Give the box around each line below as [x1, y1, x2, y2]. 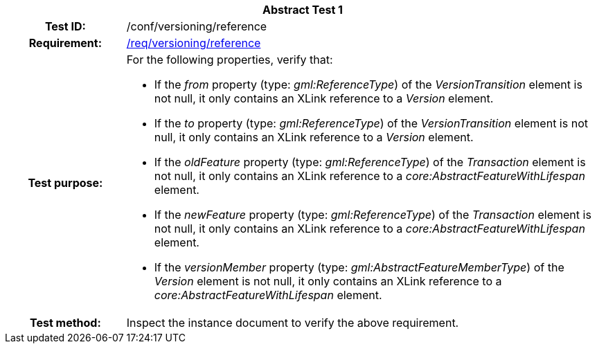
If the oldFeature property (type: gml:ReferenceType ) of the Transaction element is [154, 155, 586, 169]
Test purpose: [28, 176, 103, 190]
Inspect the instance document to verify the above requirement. [126, 316, 459, 330]
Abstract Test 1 [262, 3, 343, 17]
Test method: [29, 316, 101, 330]
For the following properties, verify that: [126, 53, 333, 66]
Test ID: [44, 19, 86, 33]
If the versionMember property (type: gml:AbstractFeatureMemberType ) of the [154, 260, 564, 274]
